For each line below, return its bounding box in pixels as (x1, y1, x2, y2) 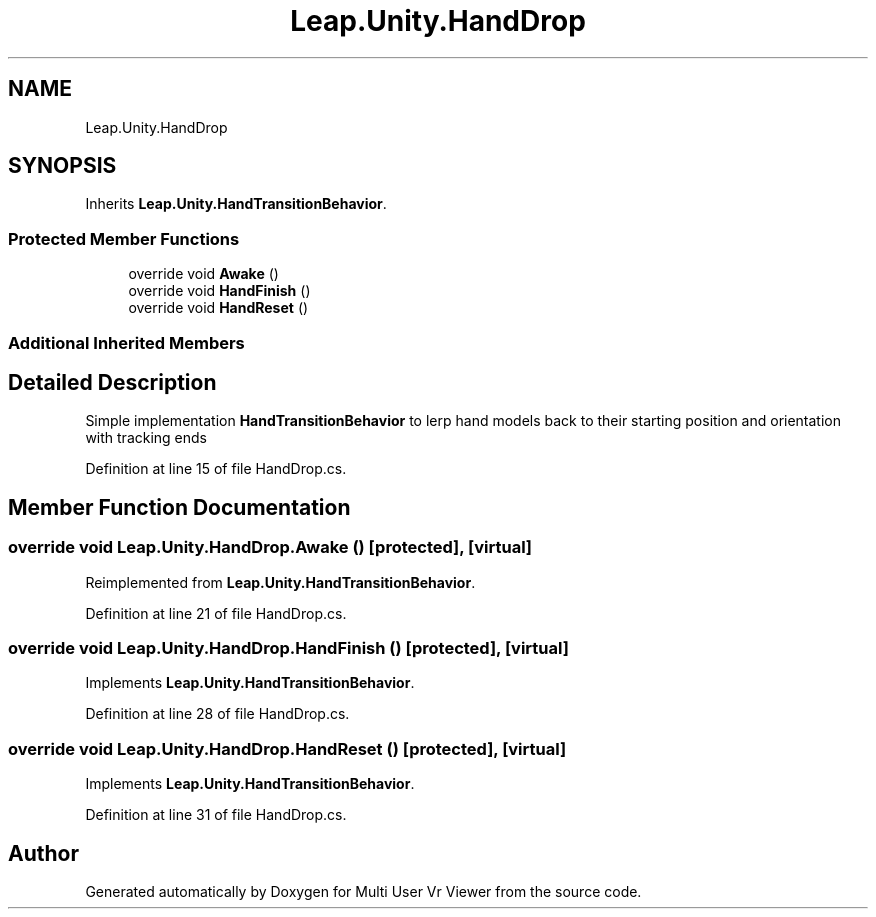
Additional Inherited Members (8, 332, 245, 353)
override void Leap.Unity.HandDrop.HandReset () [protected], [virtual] (8, 738, 567, 759)
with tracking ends (85, 429, 208, 447)
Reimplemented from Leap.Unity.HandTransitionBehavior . (85, 573, 476, 591)
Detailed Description (8, 369, 217, 395)
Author (8, 840, 79, 866)
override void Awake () (128, 265, 279, 283)
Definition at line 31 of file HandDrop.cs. (85, 806, 347, 824)
